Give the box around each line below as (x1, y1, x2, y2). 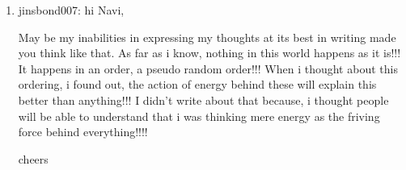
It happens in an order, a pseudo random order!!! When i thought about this (18, 60, 398, 77)
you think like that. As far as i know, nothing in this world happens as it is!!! (18, 44, 401, 61)
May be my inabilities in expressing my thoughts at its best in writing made (18, 28, 396, 45)
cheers (18, 150, 49, 167)
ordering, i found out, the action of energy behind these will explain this (18, 76, 377, 93)
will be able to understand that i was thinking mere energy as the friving (18, 107, 380, 124)
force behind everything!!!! (18, 123, 148, 140)
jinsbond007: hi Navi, (18, 2, 125, 18)
